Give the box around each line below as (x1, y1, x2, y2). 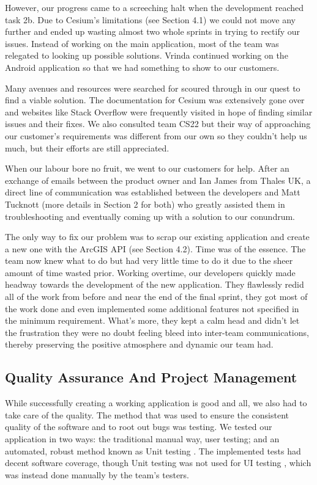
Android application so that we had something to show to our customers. (5, 60, 280, 73)
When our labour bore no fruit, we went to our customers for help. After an (5, 162, 289, 175)
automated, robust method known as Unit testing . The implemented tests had (5, 444, 301, 457)
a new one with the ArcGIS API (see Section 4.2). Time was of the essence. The (5, 242, 306, 255)
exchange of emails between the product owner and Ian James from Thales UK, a (5, 173, 311, 186)
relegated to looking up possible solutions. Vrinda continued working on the (5, 49, 288, 62)
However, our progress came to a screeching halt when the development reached (5, 1, 304, 13)
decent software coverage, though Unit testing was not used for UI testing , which (5, 456, 311, 469)
